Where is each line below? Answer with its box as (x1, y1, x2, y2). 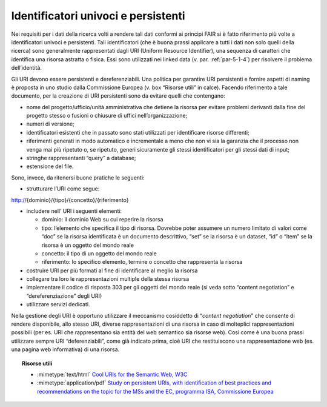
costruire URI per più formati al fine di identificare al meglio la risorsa (26, 267, 198, 274)
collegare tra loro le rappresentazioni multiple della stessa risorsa (26, 275, 190, 283)
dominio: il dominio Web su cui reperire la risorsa (41, 216, 163, 223)
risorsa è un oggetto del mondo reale (41, 241, 134, 249)
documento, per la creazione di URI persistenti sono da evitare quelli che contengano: (11, 92, 225, 99)
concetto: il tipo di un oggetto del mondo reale (41, 249, 157, 257)
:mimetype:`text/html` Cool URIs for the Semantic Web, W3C (37, 371, 188, 378)
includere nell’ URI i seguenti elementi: (26, 207, 122, 215)
